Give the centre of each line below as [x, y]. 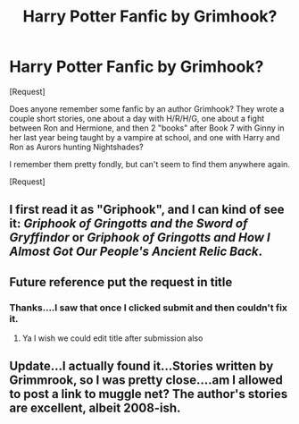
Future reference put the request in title [121, 282]
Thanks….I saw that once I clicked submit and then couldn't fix [149, 308]
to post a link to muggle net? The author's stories [149, 394]
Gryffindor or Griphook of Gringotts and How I [140, 237]
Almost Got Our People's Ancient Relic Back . [136, 252]
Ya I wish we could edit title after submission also [112, 338]
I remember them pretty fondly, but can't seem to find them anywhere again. [149, 164]
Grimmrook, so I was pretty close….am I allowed [146, 381]
